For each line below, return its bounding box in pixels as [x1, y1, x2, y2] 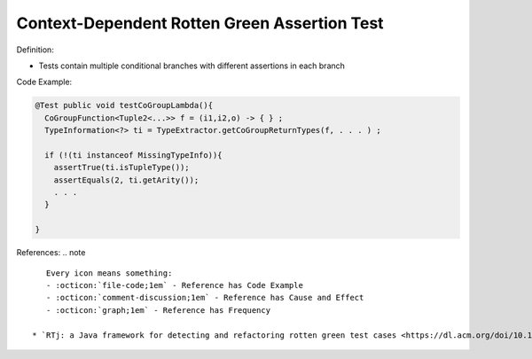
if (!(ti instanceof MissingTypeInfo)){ [44, 150, 223, 160]
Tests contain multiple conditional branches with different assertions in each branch [38, 60, 346, 71]
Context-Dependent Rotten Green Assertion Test [16, 13, 385, 33]
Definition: [16, 44, 55, 55]
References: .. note [16, 247, 86, 258]
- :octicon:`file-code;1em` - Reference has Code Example [45, 280, 303, 290]
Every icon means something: [45, 268, 173, 278]
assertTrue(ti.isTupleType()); [53, 162, 190, 173]
